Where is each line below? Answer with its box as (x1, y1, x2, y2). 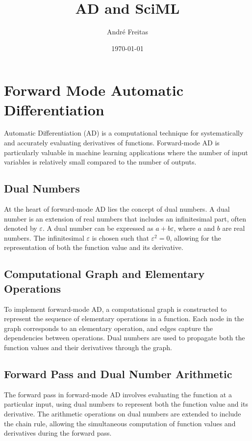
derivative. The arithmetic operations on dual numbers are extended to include (4, 408, 241, 418)
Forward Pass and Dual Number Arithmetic (4, 366, 232, 381)
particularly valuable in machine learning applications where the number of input (4, 147, 248, 157)
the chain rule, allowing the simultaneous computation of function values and (4, 418, 236, 428)
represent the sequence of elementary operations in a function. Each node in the (4, 313, 244, 324)
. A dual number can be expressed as (42, 223, 153, 233)
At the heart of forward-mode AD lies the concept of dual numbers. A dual (4, 204, 230, 214)
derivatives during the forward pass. (4, 428, 112, 438)
